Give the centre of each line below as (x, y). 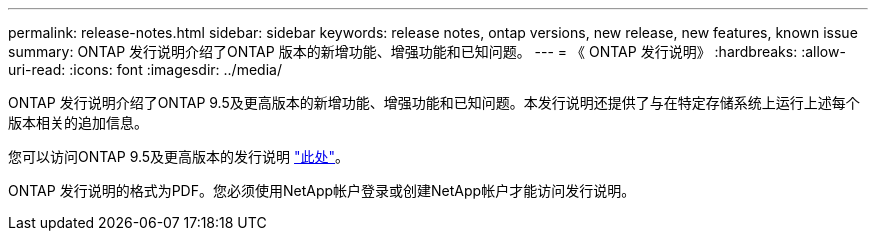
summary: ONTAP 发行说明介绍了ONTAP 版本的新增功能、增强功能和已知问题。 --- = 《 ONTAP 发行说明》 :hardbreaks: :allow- (427, 51)
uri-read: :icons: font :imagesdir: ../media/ (145, 69)
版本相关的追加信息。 (78, 122)
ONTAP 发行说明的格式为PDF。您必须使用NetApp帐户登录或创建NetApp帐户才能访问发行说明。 (322, 190)
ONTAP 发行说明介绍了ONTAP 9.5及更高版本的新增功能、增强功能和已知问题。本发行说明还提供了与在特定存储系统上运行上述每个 (434, 102)
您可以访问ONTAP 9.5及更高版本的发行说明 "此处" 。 (179, 156)
